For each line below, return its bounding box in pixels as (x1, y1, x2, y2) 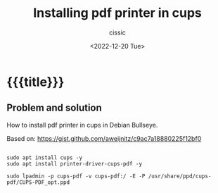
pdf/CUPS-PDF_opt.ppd (6, 178, 70, 186)
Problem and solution (6, 102, 103, 114)
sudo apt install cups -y (6, 154, 82, 161)
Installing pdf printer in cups (33, 5, 202, 21)
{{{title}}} (6, 74, 65, 89)
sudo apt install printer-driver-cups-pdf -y (6, 160, 142, 167)
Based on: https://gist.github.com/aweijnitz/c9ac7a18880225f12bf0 (6, 134, 202, 142)
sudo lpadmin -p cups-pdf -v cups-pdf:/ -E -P (6, 173, 146, 180)
